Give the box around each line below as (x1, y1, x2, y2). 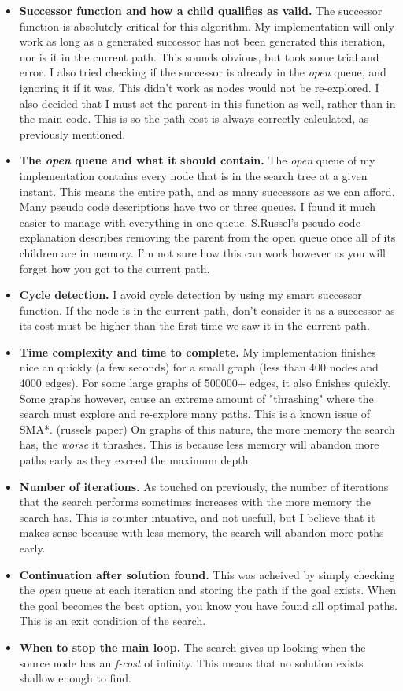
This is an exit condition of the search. (19, 612, 206, 629)
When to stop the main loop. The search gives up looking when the (19, 638, 366, 655)
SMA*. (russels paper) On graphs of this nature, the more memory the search (19, 420, 395, 437)
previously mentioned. (19, 125, 126, 142)
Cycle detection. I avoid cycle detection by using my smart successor (19, 286, 362, 303)
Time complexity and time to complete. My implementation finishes (19, 343, 376, 360)
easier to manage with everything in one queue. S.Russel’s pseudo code (19, 213, 360, 230)
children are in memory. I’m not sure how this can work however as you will (19, 244, 386, 261)
